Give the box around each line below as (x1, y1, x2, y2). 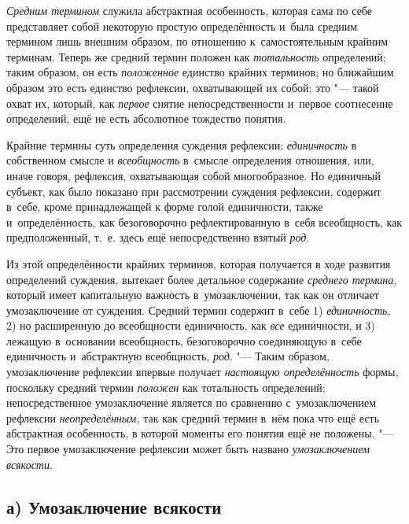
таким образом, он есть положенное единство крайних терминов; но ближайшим (6, 64, 394, 80)
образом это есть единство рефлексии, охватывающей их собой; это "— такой (6, 79, 379, 95)
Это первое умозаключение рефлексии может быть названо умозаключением (6, 441, 370, 457)
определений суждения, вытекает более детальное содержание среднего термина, (6, 271, 397, 287)
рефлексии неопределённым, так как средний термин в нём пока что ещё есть (6, 409, 380, 426)
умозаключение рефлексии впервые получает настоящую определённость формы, (6, 363, 399, 380)
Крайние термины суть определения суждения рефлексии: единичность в (6, 136, 357, 153)
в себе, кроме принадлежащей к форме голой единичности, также (6, 198, 323, 215)
